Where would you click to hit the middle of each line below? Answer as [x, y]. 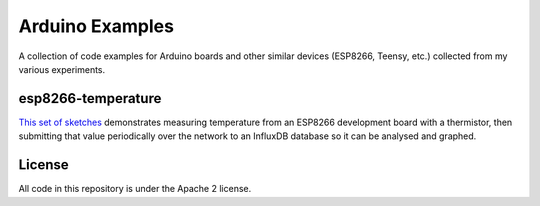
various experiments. [62, 69]
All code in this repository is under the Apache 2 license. [135, 189]
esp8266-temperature [90, 98]
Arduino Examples [96, 26]
